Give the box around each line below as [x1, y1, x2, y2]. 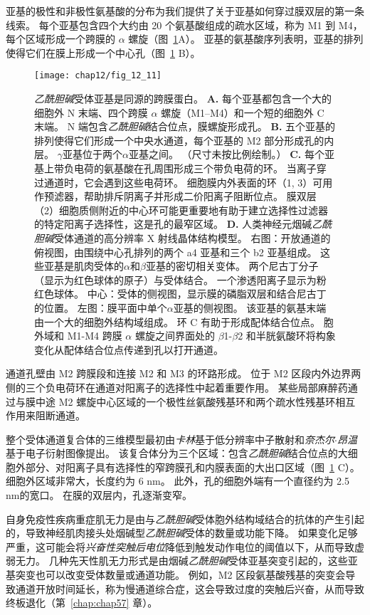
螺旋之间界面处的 [134, 328, 215, 343]
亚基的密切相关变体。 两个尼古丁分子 [145, 258, 319, 273]
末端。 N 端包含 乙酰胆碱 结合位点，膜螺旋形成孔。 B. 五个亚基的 [34, 119, 336, 134]
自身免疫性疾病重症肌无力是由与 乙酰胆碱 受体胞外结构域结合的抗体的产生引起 [6, 511, 364, 526]
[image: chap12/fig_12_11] [34, 70, 162, 81]
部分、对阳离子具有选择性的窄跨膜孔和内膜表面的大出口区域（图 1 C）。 [25, 459, 360, 474]
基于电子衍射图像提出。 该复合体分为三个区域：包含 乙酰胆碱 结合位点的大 [6, 446, 348, 461]
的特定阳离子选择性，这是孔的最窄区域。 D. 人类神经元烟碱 [34, 216, 312, 231]
